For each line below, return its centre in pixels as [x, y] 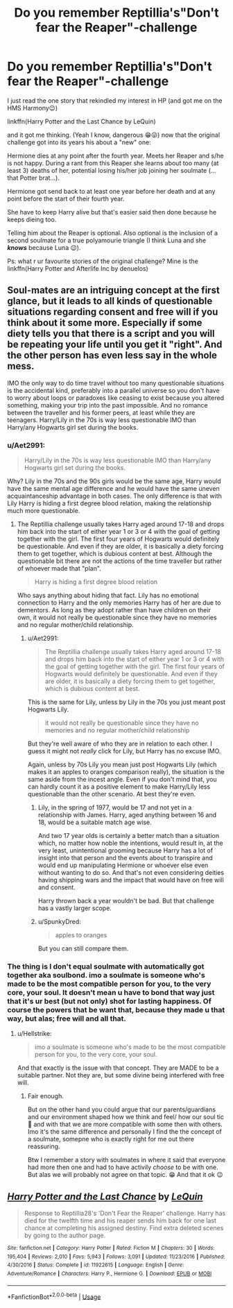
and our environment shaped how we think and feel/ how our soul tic [126, 1117]
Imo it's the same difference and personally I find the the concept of [124, 1132]
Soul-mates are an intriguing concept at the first [113, 291]
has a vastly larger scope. [75, 908]
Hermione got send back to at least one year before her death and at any [111, 191]
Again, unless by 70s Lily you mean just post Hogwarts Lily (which [122, 764]
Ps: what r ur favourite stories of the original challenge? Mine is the [103, 261]
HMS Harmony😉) [33, 108]
